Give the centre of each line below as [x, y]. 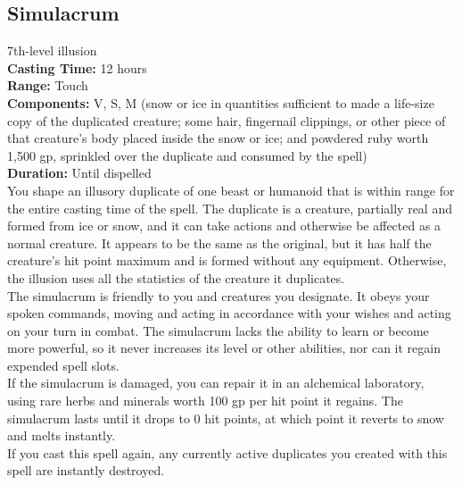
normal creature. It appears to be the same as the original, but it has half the [219, 242]
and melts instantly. [62, 435]
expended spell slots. [63, 365]
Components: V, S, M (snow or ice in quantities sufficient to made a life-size [221, 102]
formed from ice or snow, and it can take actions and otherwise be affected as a [224, 226]
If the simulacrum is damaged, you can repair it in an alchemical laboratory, [216, 383]
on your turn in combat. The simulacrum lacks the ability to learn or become [218, 330]
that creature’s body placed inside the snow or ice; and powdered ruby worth [218, 138]
